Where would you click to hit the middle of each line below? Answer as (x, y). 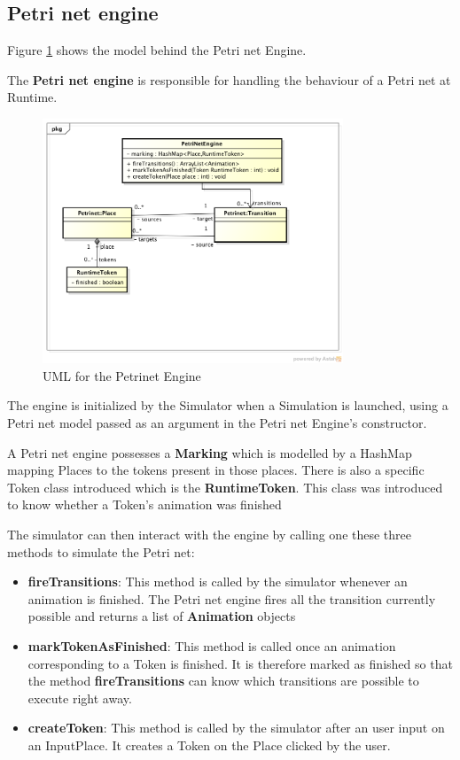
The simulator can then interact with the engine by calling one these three (210, 535)
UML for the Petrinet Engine (122, 375)
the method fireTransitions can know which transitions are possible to (223, 681)
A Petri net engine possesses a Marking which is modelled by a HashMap (210, 452)
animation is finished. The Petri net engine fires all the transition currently (232, 598)
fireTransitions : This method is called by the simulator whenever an (218, 582)
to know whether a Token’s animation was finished (144, 504)
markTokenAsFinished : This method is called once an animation (212, 646)
